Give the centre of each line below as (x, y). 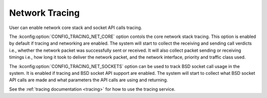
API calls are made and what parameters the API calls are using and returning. (89, 80)
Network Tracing (44, 13)
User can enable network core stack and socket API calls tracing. (76, 28)
